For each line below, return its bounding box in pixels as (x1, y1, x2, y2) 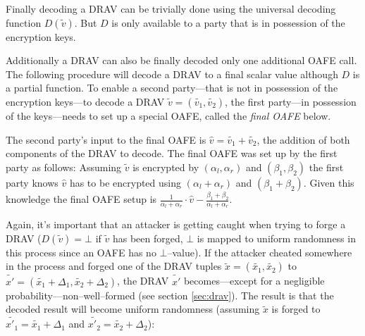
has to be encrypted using (69, 175, 181, 189)
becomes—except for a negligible (183, 273, 325, 288)
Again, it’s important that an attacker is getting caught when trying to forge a (6, 217, 346, 232)
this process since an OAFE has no (6, 244, 156, 259)
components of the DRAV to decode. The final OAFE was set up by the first (6, 146, 338, 161)
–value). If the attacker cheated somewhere (167, 244, 352, 259)
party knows (6, 175, 58, 189)
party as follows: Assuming (6, 159, 122, 174)
